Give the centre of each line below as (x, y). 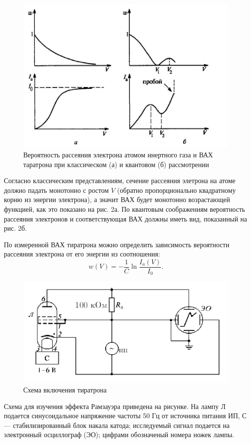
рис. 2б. (16, 228)
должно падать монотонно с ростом (56, 190)
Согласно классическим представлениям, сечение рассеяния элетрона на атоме (120, 180)
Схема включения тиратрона (65, 389)
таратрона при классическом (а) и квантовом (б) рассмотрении (116, 164)
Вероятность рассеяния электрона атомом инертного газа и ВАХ (118, 155)
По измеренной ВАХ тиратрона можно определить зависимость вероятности (117, 244)
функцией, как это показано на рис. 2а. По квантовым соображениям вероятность (125, 209)
